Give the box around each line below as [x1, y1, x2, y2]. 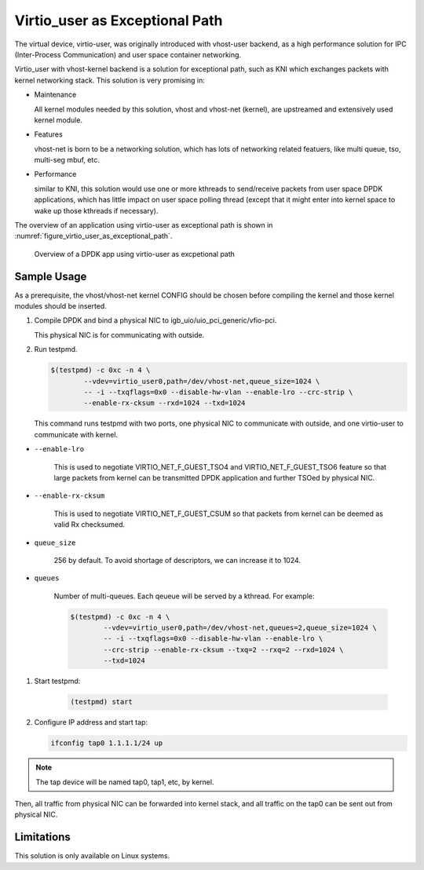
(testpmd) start [70, 697, 133, 707]
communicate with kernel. [34, 430, 118, 439]
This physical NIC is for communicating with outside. [34, 330, 205, 339]
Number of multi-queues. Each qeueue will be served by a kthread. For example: [53, 591, 315, 601]
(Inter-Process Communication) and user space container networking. [14, 49, 242, 59]
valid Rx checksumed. [53, 520, 126, 529]
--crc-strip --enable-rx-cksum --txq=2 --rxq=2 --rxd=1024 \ [103, 645, 344, 654]
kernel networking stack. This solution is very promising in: [14, 75, 206, 85]
